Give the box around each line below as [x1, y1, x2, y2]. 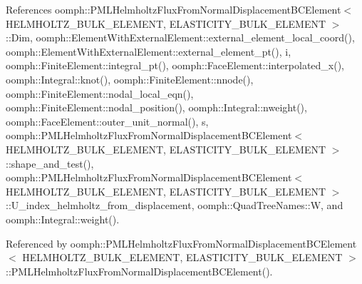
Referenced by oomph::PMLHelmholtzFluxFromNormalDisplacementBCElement [6, 235, 357, 250]
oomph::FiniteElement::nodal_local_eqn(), [6, 86, 194, 101]
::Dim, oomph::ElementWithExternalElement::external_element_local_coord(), [6, 30, 355, 45]
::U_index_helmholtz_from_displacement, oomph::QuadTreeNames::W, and [6, 198, 343, 213]
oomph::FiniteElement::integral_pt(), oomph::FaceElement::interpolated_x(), [6, 58, 345, 73]
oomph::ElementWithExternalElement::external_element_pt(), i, [6, 44, 291, 59]
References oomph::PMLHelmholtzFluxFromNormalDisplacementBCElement [6, 2, 341, 16]
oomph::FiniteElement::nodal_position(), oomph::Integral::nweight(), [6, 100, 307, 115]
